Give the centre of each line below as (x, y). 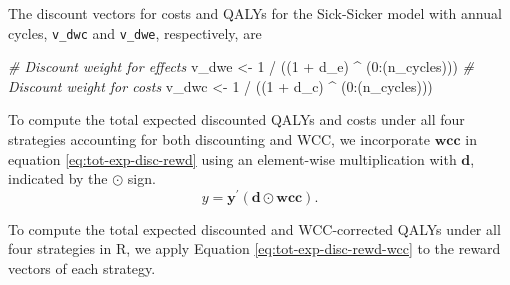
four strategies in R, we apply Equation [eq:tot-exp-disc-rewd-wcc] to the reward (254, 248)
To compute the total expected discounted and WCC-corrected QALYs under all (254, 228)
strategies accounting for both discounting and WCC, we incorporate (219, 139)
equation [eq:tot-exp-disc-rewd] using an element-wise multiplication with (232, 158)
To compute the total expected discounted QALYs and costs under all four (236, 119)
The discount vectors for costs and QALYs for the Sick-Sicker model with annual (255, 13)
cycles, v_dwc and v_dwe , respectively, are (135, 32)
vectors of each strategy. (82, 268)
